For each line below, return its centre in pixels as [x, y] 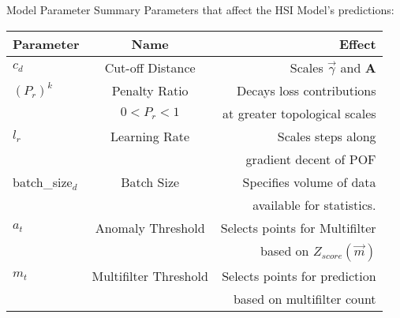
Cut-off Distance [150, 67]
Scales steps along [327, 136]
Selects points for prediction [299, 275]
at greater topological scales [299, 113]
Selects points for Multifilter [298, 227]
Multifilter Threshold [150, 275]
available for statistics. [314, 204]
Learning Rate [150, 136]
